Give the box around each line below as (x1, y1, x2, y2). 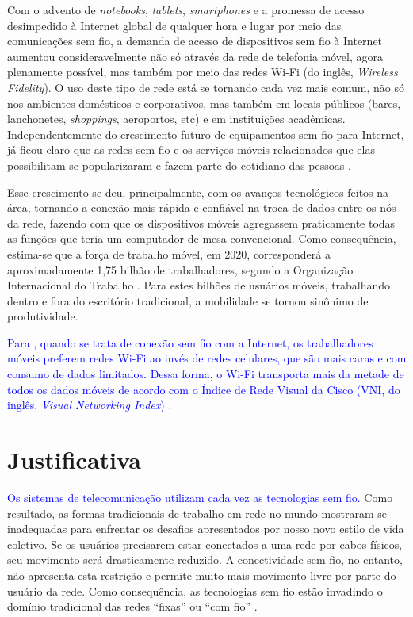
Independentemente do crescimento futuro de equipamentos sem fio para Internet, (7, 125, 404, 142)
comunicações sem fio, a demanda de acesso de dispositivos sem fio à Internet (7, 33, 383, 49)
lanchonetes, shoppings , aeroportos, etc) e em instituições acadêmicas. (7, 110, 346, 127)
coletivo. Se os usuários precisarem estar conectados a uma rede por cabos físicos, (7, 535, 403, 552)
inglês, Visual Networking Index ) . (7, 397, 172, 413)
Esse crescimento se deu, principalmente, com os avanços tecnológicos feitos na (7, 183, 389, 200)
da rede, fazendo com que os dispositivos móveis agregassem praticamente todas (7, 214, 396, 231)
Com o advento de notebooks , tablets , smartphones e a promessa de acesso (7, 2, 365, 17)
